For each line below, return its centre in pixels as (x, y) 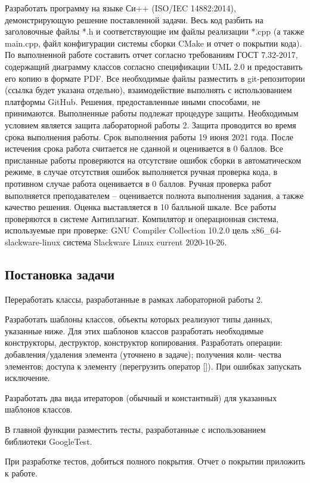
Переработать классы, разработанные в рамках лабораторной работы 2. (134, 299)
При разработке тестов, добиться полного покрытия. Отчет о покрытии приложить (155, 461)
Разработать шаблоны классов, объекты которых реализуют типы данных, (139, 319)
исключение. (27, 378)
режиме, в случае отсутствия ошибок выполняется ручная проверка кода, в (141, 172)
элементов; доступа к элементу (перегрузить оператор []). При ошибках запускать (153, 366)
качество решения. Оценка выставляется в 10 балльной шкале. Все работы (140, 207)
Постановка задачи (60, 274)
